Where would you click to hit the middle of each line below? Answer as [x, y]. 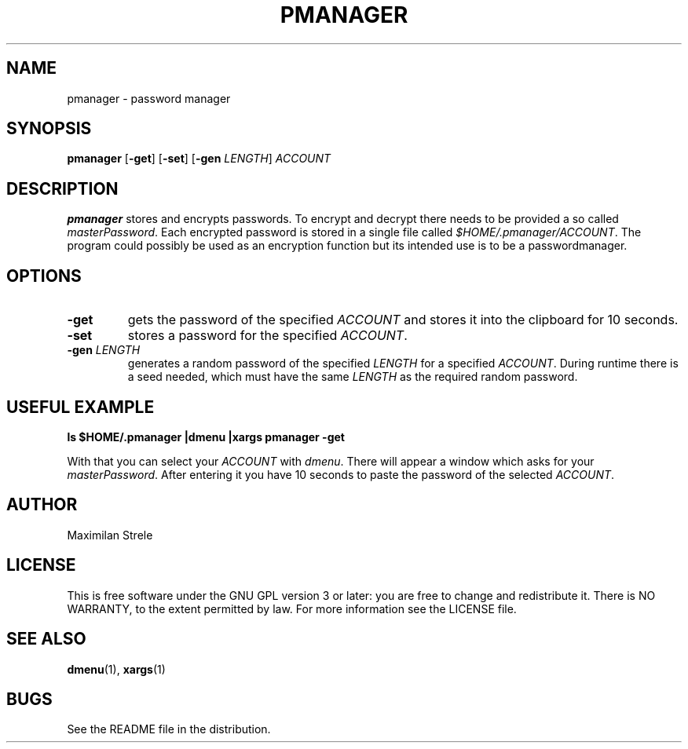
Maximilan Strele [110, 535]
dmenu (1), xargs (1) [116, 669]
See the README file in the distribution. [169, 729]
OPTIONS [44, 276]
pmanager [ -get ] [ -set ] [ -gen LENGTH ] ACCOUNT [199, 159]
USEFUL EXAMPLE [81, 407]
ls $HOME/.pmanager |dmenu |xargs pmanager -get [206, 437]
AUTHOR [42, 505]
